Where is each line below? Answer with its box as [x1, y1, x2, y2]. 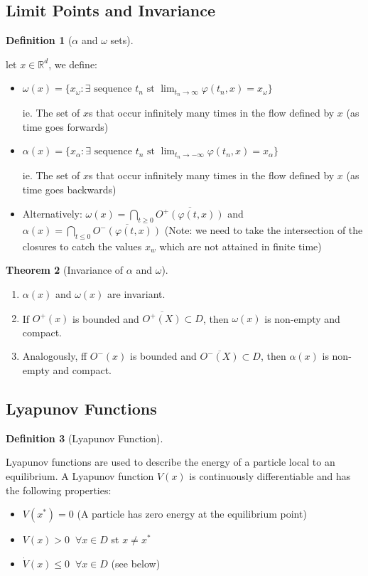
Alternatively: [22, 206, 82, 221]
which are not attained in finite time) [159, 238, 322, 253]
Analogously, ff [22, 348, 87, 363]
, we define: [48, 56, 97, 71]
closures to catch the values [22, 238, 142, 253]
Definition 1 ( [6, 33, 72, 48]
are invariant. [107, 286, 166, 301]
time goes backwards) [22, 181, 117, 196]
